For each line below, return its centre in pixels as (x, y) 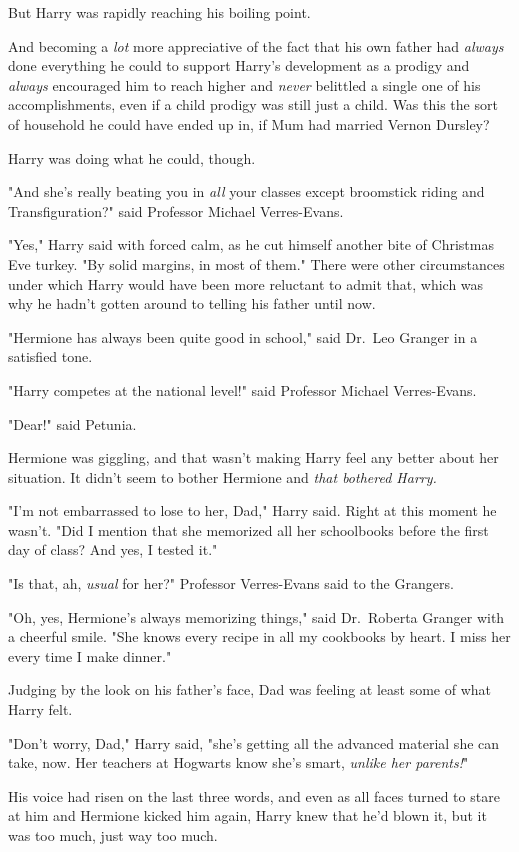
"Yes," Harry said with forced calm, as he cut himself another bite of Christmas (251, 244)
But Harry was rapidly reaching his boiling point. (159, 12)
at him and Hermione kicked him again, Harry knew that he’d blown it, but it (247, 815)
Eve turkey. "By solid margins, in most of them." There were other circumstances (256, 263)
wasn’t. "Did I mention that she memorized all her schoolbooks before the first (248, 529)
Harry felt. (40, 709)
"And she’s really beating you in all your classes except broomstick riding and (246, 191)
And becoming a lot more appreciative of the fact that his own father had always (256, 45)
